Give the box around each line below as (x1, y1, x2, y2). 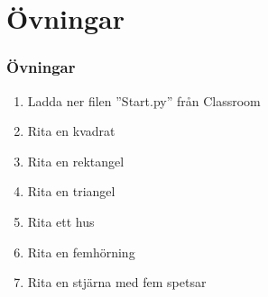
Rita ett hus (27, 211, 95, 230)
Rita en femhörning (27, 242, 135, 261)
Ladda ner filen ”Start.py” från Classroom (27, 91, 261, 110)
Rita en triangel (27, 182, 116, 201)
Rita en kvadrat (27, 121, 116, 140)
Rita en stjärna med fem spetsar (27, 273, 207, 292)
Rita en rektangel (27, 151, 125, 170)
